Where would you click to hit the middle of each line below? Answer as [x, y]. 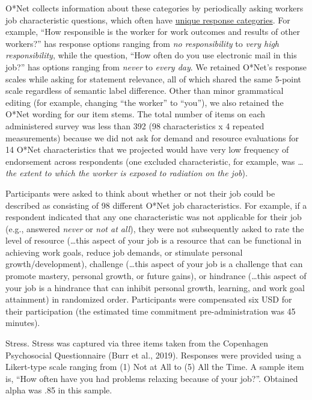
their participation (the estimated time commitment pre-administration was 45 [151, 311]
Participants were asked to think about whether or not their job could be [140, 193]
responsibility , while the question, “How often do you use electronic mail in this [151, 55]
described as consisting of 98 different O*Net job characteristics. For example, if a [156, 205]
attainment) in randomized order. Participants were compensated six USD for [149, 299]
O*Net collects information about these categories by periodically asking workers [154, 8]
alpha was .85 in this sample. [59, 390]
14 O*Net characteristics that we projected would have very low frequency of [147, 149]
